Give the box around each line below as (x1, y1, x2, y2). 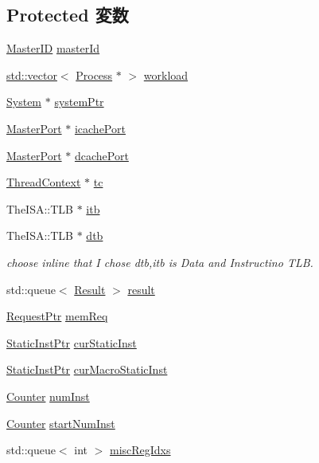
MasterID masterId (6, 40, 100, 57)
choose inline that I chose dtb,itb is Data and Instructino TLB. (6, 253, 313, 270)
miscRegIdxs (109, 441, 171, 458)
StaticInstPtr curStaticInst (6, 334, 137, 351)
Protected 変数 (6, 2, 129, 27)
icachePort (74, 120, 126, 136)
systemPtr (54, 93, 104, 110)
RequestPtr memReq (6, 308, 108, 324)
